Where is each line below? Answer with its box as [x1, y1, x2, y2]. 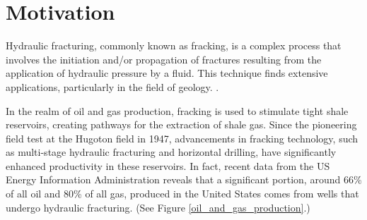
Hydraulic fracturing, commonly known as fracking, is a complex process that [6, 38, 342, 53]
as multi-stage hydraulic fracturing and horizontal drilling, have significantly [6, 145, 337, 159]
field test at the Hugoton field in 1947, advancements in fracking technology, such [6, 130, 359, 145]
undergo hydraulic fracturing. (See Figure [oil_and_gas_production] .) [6, 200, 310, 214]
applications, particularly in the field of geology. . [6, 79, 219, 94]
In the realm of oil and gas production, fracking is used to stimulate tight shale [6, 103, 349, 118]
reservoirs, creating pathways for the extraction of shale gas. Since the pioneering [6, 117, 357, 132]
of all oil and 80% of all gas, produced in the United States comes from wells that [6, 186, 359, 201]
